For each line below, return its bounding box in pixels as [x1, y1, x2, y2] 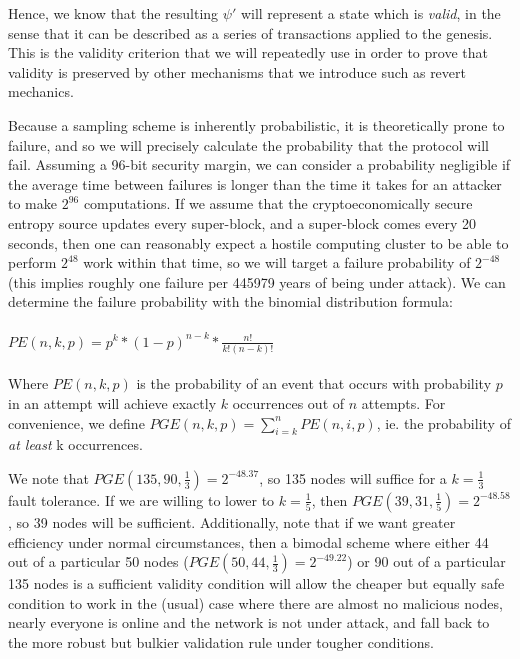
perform [8, 252, 57, 273]
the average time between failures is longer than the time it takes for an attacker [8, 173, 502, 194]
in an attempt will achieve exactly [8, 393, 217, 413]
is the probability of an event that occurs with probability [136, 373, 492, 394]
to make [8, 193, 57, 214]
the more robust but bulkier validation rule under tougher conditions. [8, 631, 434, 652]
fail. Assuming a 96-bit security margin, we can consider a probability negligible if [8, 154, 511, 175]
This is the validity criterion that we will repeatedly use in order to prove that [8, 42, 488, 63]
